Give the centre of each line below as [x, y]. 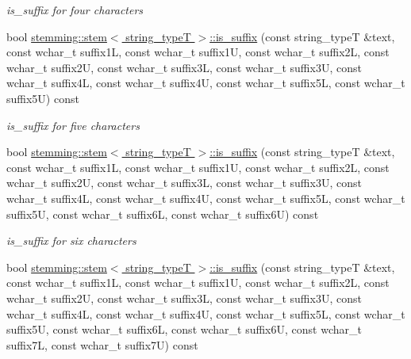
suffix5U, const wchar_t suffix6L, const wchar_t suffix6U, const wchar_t [184, 329]
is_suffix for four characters [75, 10]
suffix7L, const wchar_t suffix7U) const [102, 344]
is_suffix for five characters [73, 125]
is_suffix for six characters [71, 241]
